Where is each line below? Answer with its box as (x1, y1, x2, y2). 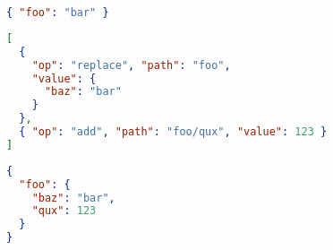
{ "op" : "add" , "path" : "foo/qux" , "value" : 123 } (19, 125, 328, 138)
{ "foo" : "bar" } (6, 6, 109, 19)
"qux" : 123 (31, 204, 97, 218)
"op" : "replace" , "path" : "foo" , (31, 58, 231, 72)
